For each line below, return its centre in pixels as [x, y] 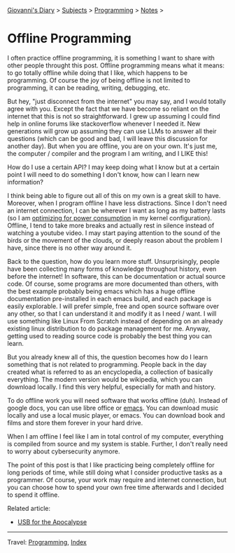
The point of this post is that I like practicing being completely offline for [111, 465]
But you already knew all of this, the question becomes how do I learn [108, 357]
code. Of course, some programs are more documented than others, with [113, 284]
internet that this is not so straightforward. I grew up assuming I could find [114, 116]
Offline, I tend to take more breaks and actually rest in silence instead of [111, 225]
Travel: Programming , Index [47, 542]
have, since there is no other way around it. [70, 248]
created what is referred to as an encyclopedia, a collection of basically [110, 372]
